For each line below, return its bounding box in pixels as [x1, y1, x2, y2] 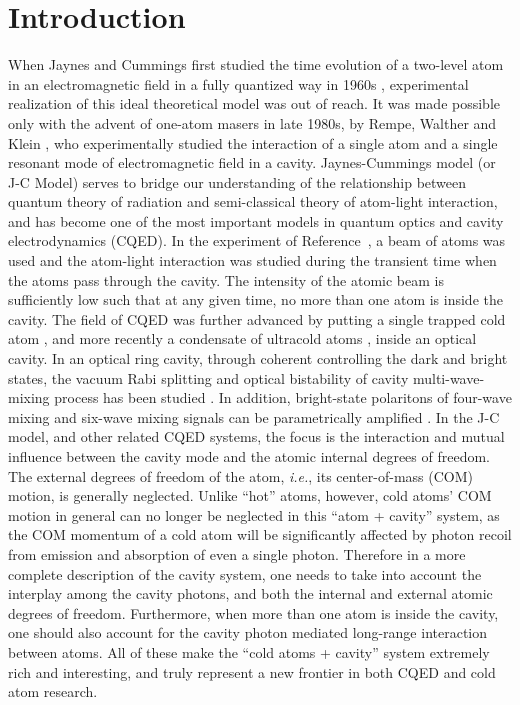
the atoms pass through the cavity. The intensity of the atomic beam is [8, 269, 444, 290]
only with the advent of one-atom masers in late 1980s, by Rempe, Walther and [8, 112, 497, 133]
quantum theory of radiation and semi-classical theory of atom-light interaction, [8, 191, 498, 212]
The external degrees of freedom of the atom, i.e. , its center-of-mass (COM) [8, 465, 474, 486]
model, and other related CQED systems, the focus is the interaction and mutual [8, 426, 505, 447]
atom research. [8, 681, 98, 702]
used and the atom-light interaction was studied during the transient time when [8, 250, 497, 271]
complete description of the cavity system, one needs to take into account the [8, 563, 482, 584]
